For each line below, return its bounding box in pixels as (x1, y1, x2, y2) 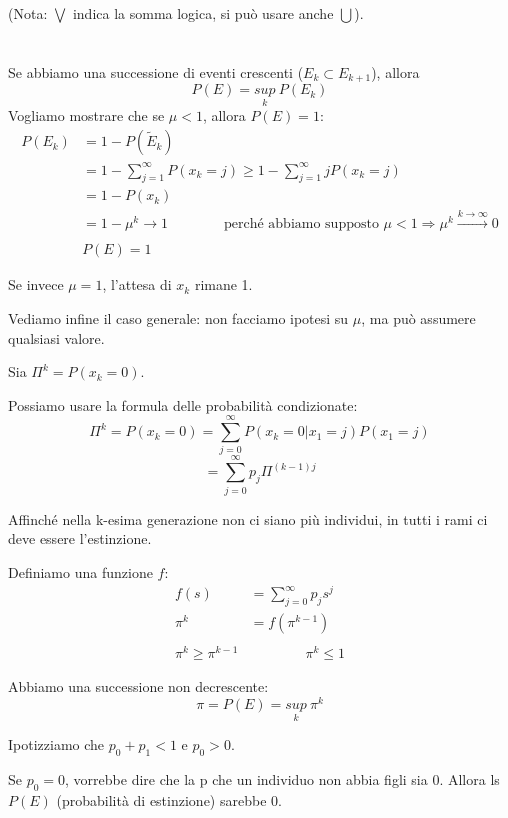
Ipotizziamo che (8, 734, 105, 755)
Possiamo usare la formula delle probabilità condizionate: (8, 394, 358, 415)
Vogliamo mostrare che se (8, 105, 165, 126)
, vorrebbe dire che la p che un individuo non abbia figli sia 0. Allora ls (65, 769, 500, 790)
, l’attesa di (102, 274, 172, 295)
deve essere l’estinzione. (8, 528, 152, 549)
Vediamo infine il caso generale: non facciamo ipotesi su (8, 307, 349, 328)
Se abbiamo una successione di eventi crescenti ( (8, 61, 304, 82)
